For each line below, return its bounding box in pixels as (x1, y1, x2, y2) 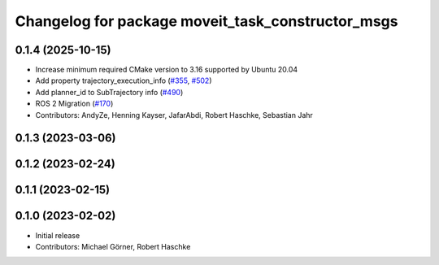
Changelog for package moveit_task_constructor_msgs (15, 12, 398, 30)
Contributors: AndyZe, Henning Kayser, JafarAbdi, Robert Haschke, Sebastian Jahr (35, 110, 313, 119)
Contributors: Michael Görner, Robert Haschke (35, 241, 191, 251)
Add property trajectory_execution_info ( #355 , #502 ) (35, 76, 212, 85)
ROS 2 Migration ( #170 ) (35, 98, 114, 109)
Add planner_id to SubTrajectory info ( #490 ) (35, 87, 184, 97)
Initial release (35, 230, 80, 240)
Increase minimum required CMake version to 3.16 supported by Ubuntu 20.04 (35, 65, 298, 75)
